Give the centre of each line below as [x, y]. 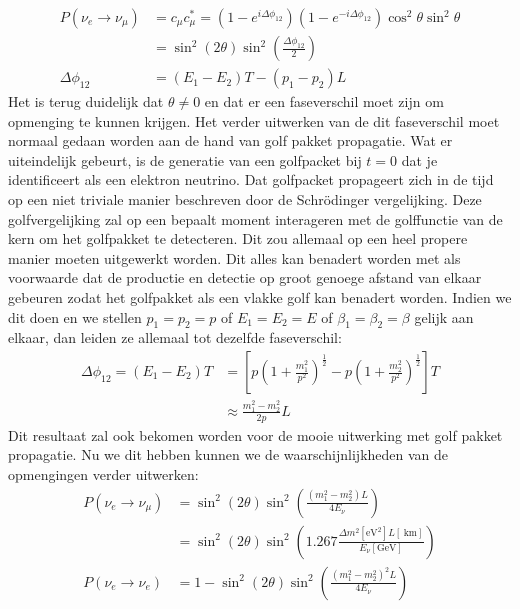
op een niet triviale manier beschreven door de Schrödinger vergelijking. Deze [245, 199]
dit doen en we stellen [75, 316]
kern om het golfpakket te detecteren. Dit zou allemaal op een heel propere [238, 238]
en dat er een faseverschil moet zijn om [324, 101]
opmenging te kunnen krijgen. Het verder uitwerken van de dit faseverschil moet [254, 120]
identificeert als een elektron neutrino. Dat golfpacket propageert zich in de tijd [251, 179]
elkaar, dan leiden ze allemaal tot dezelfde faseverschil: [175, 337]
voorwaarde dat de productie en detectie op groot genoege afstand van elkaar [245, 277]
